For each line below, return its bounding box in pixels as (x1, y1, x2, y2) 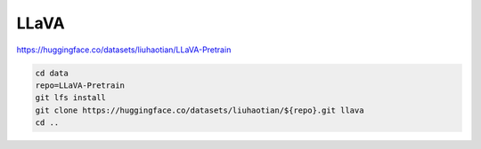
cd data (35, 67, 69, 78)
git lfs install (35, 93, 107, 103)
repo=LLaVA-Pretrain (35, 80, 125, 90)
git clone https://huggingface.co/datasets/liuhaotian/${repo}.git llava (35, 105, 364, 115)
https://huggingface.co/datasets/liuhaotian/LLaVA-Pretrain (16, 44, 232, 55)
